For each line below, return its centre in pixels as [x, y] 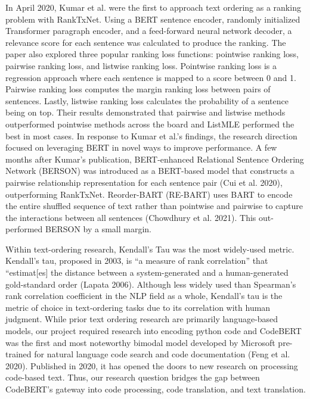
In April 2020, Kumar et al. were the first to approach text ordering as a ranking [153, 7]
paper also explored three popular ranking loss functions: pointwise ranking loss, [152, 54]
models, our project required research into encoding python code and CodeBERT [154, 331]
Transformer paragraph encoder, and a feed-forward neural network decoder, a [149, 31]
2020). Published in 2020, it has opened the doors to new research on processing [152, 365]
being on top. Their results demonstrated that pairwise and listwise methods [145, 112]
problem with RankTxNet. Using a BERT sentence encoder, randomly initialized [153, 19]
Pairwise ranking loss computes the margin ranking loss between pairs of [138, 89]
